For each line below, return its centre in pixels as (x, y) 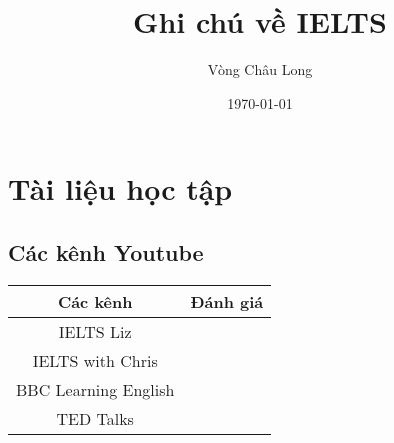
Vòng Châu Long (260, 69)
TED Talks (95, 418)
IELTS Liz (95, 331)
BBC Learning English (95, 389)
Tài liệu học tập (120, 188)
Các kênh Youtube (106, 251)
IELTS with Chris (95, 360)
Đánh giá (227, 301)
